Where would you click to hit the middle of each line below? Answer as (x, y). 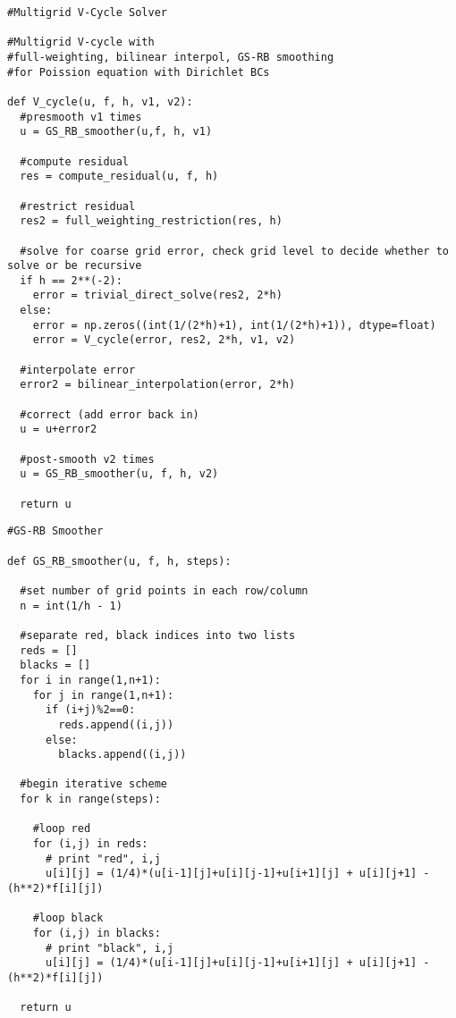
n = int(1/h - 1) (71, 606)
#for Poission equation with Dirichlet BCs (139, 72)
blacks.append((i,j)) (122, 755)
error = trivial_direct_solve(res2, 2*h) (157, 295)
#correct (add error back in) (110, 414)
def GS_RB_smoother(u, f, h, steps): (119, 561)
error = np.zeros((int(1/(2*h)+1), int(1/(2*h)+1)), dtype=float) (234, 325)
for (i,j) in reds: (90, 844)
